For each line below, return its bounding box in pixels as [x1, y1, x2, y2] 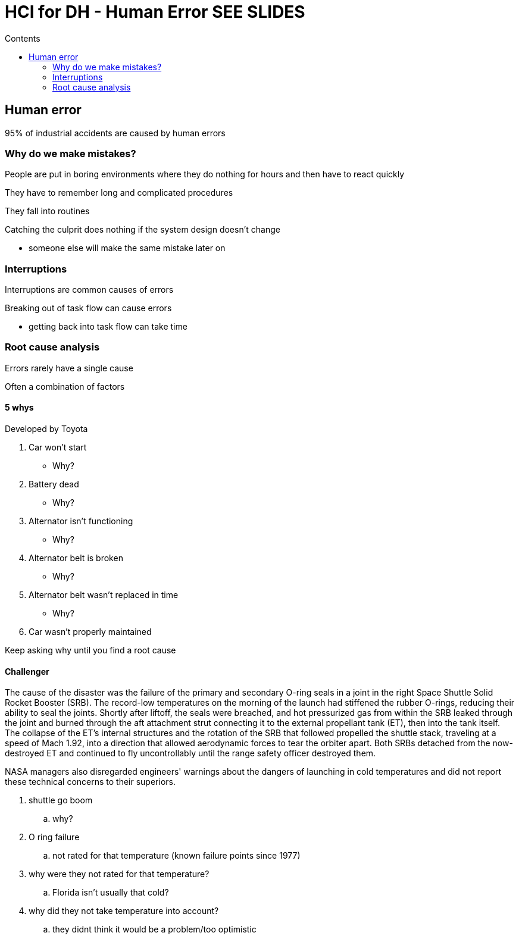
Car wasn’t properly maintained [29, 627, 152, 637]
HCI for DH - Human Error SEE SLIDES [5, 2, 305, 22]
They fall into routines [5, 206, 90, 217]
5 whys [5, 402, 34, 413]
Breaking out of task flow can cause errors [5, 303, 172, 314]
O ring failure [29, 832, 80, 843]
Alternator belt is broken [29, 553, 123, 564]
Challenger [5, 666, 49, 677]
